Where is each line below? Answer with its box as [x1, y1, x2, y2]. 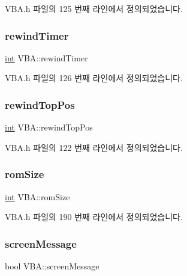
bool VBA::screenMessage [5, 260, 99, 272]
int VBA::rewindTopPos [5, 121, 93, 133]
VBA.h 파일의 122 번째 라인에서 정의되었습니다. [5, 141, 183, 153]
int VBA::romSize [5, 190, 70, 203]
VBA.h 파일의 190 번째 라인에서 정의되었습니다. [5, 210, 183, 223]
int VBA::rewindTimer [5, 51, 88, 64]
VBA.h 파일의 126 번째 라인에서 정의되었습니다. [5, 72, 183, 84]
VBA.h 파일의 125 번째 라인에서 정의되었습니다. [5, 2, 183, 14]
